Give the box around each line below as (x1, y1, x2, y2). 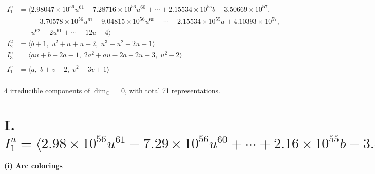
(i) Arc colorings (4, 160, 63, 171)
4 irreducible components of (4, 84, 90, 95)
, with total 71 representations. (125, 84, 220, 95)
